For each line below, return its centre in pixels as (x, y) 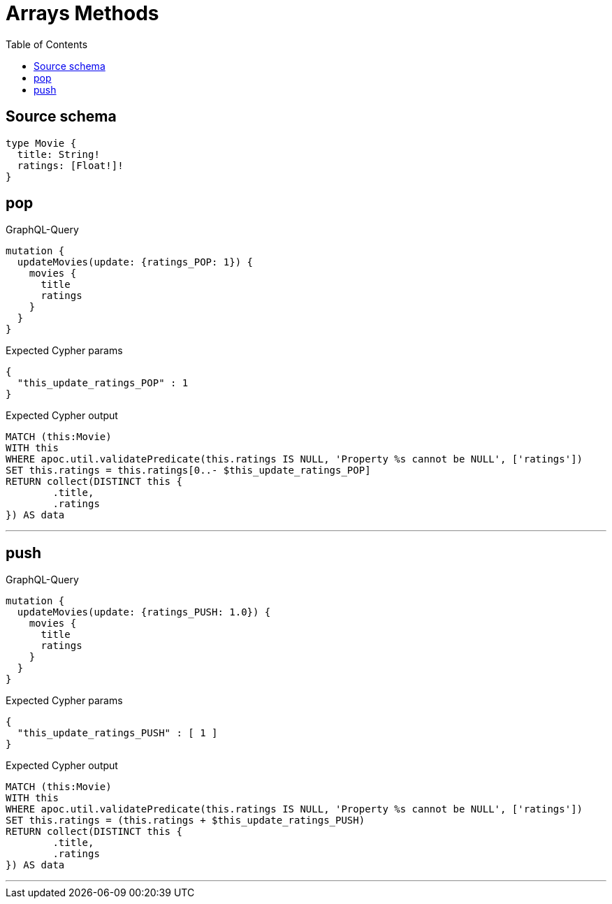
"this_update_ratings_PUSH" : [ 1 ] (117, 733)
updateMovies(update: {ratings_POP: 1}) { (135, 262)
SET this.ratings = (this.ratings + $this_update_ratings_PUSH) (185, 821)
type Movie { (41, 143)
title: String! (58, 154)
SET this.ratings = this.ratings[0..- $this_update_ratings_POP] (188, 471)
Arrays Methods (82, 13)
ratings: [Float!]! (70, 165)
